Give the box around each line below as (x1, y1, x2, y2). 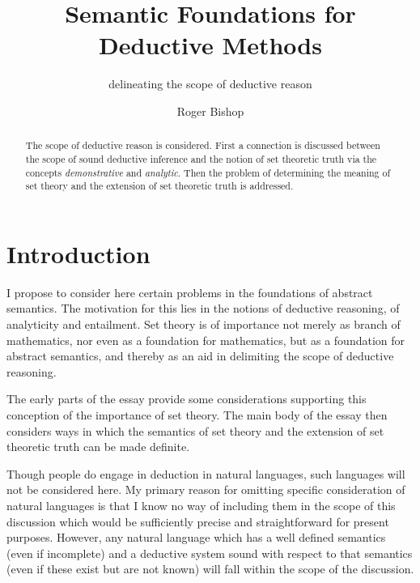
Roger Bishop (176, 102, 244, 119)
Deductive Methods (99, 28, 322, 62)
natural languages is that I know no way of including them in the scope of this (6, 496, 396, 513)
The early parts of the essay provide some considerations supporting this (6, 390, 367, 407)
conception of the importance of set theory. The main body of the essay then (6, 406, 388, 423)
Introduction (6, 236, 151, 270)
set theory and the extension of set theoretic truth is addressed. (25, 179, 294, 193)
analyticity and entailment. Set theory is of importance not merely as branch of (6, 316, 401, 333)
